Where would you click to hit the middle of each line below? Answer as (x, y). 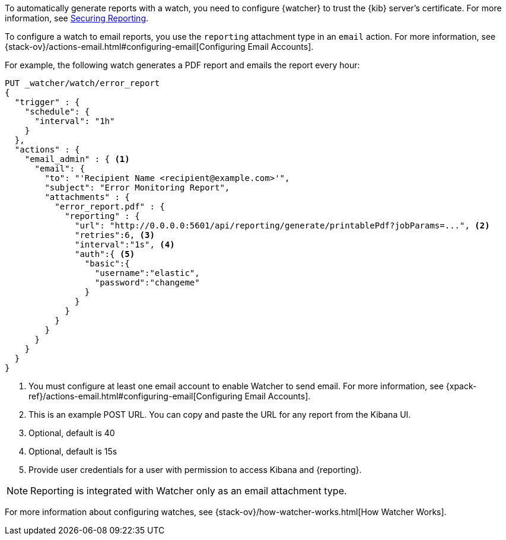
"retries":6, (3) (115, 235)
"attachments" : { (87, 197)
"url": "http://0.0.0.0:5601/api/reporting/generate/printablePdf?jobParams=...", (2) (282, 225)
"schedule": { (57, 112)
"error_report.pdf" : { (110, 207)
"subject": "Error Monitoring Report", (137, 188)
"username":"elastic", (147, 273)
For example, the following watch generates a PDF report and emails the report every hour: (182, 65)
